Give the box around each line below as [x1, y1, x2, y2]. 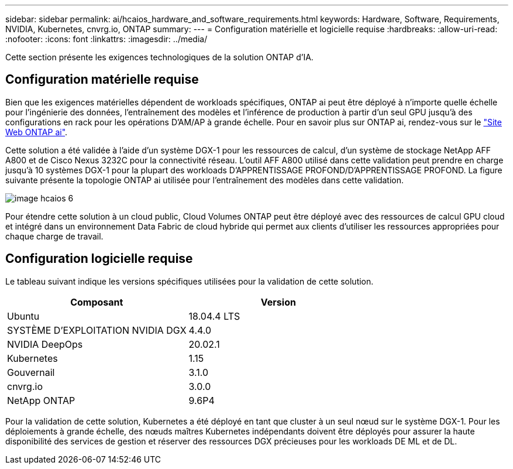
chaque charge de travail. [5, 231, 104, 241]
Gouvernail [7, 366, 55, 378]
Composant [70, 296, 123, 308]
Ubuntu [7, 310, 40, 322]
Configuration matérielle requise [5, 72, 199, 87]
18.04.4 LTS [188, 310, 240, 322]
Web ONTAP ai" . [5, 126, 68, 137]
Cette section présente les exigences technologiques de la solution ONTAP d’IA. [5, 52, 314, 62]
